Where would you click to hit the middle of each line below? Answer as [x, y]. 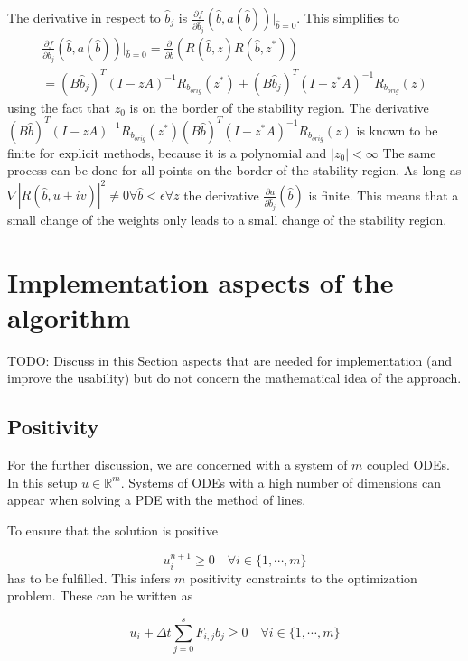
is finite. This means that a [384, 195]
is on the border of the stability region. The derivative [279, 107]
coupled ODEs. [408, 465]
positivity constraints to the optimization [303, 577]
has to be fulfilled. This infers [89, 577]
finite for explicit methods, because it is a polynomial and [167, 152]
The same [409, 152]
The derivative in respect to [84, 17]
